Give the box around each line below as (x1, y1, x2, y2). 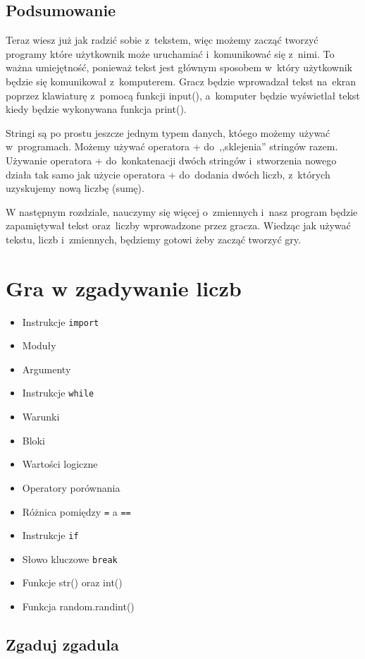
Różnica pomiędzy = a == (22, 504, 131, 519)
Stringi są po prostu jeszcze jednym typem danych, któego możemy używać (6, 125, 330, 140)
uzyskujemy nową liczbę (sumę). (6, 181, 144, 195)
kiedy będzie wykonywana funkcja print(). (6, 102, 187, 116)
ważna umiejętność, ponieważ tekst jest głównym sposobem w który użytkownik (6, 60, 352, 75)
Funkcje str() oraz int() (22, 575, 123, 590)
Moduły (22, 338, 56, 353)
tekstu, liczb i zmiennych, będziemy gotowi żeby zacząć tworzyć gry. (6, 231, 301, 246)
